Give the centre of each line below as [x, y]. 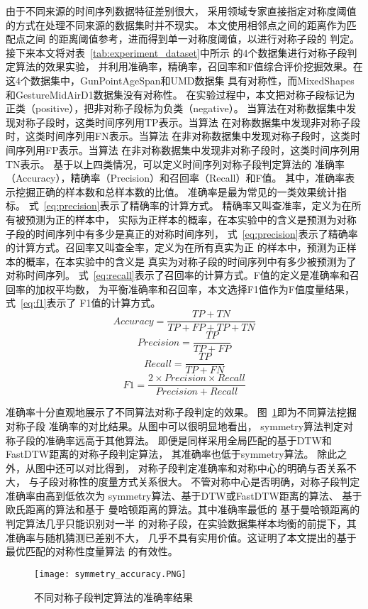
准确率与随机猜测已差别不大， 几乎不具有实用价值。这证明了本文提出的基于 [181, 537]
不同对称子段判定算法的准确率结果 [113, 597]
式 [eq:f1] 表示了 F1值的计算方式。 [83, 303]
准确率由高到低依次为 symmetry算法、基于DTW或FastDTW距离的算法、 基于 [184, 495]
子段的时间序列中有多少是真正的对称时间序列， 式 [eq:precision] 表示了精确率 [182, 233]
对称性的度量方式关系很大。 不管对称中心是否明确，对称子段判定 [209, 482]
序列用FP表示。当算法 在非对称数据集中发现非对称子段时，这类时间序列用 [188, 149]
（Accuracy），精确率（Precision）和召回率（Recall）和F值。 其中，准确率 [175, 178]
